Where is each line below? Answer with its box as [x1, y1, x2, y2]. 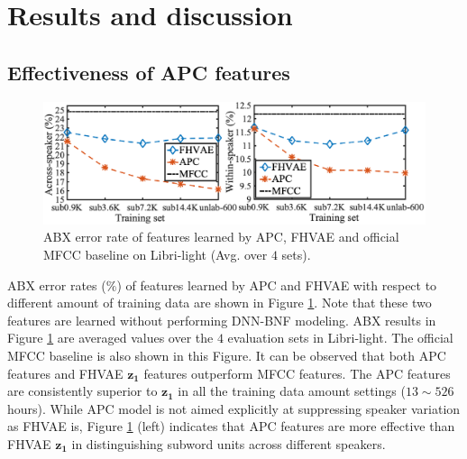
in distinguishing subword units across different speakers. [71, 434, 386, 453]
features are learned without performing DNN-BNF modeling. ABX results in [7, 310, 436, 329]
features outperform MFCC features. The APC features [143, 363, 451, 382]
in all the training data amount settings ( [178, 381, 406, 400]
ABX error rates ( [7, 275, 106, 294]
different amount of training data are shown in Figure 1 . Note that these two [7, 293, 432, 312]
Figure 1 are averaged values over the [7, 328, 214, 347]
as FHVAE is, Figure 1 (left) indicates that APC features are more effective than [7, 417, 455, 436]
